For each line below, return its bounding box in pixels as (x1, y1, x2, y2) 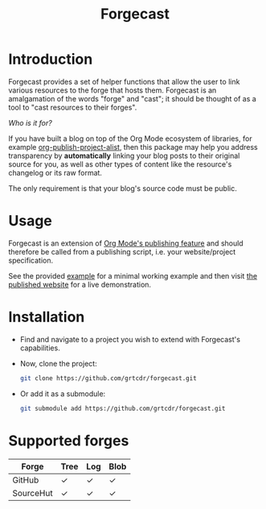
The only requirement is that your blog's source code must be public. (8, 183, 237, 193)
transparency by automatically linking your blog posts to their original (8, 151, 240, 160)
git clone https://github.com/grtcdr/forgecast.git (19, 374, 197, 383)
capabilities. (19, 343, 60, 353)
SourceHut (12, 487, 54, 499)
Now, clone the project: (19, 358, 98, 368)
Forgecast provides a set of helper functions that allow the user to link (8, 77, 240, 86)
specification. (8, 255, 54, 265)
